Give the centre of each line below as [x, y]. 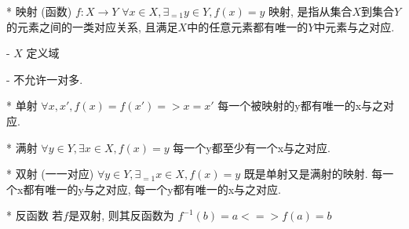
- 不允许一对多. [45, 79]
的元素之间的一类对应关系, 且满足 [92, 26]
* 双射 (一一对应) [50, 174]
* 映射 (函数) [39, 11]
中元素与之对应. [354, 26]
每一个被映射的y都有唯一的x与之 [301, 105]
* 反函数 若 [35, 215]
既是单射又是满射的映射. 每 [313, 174]
